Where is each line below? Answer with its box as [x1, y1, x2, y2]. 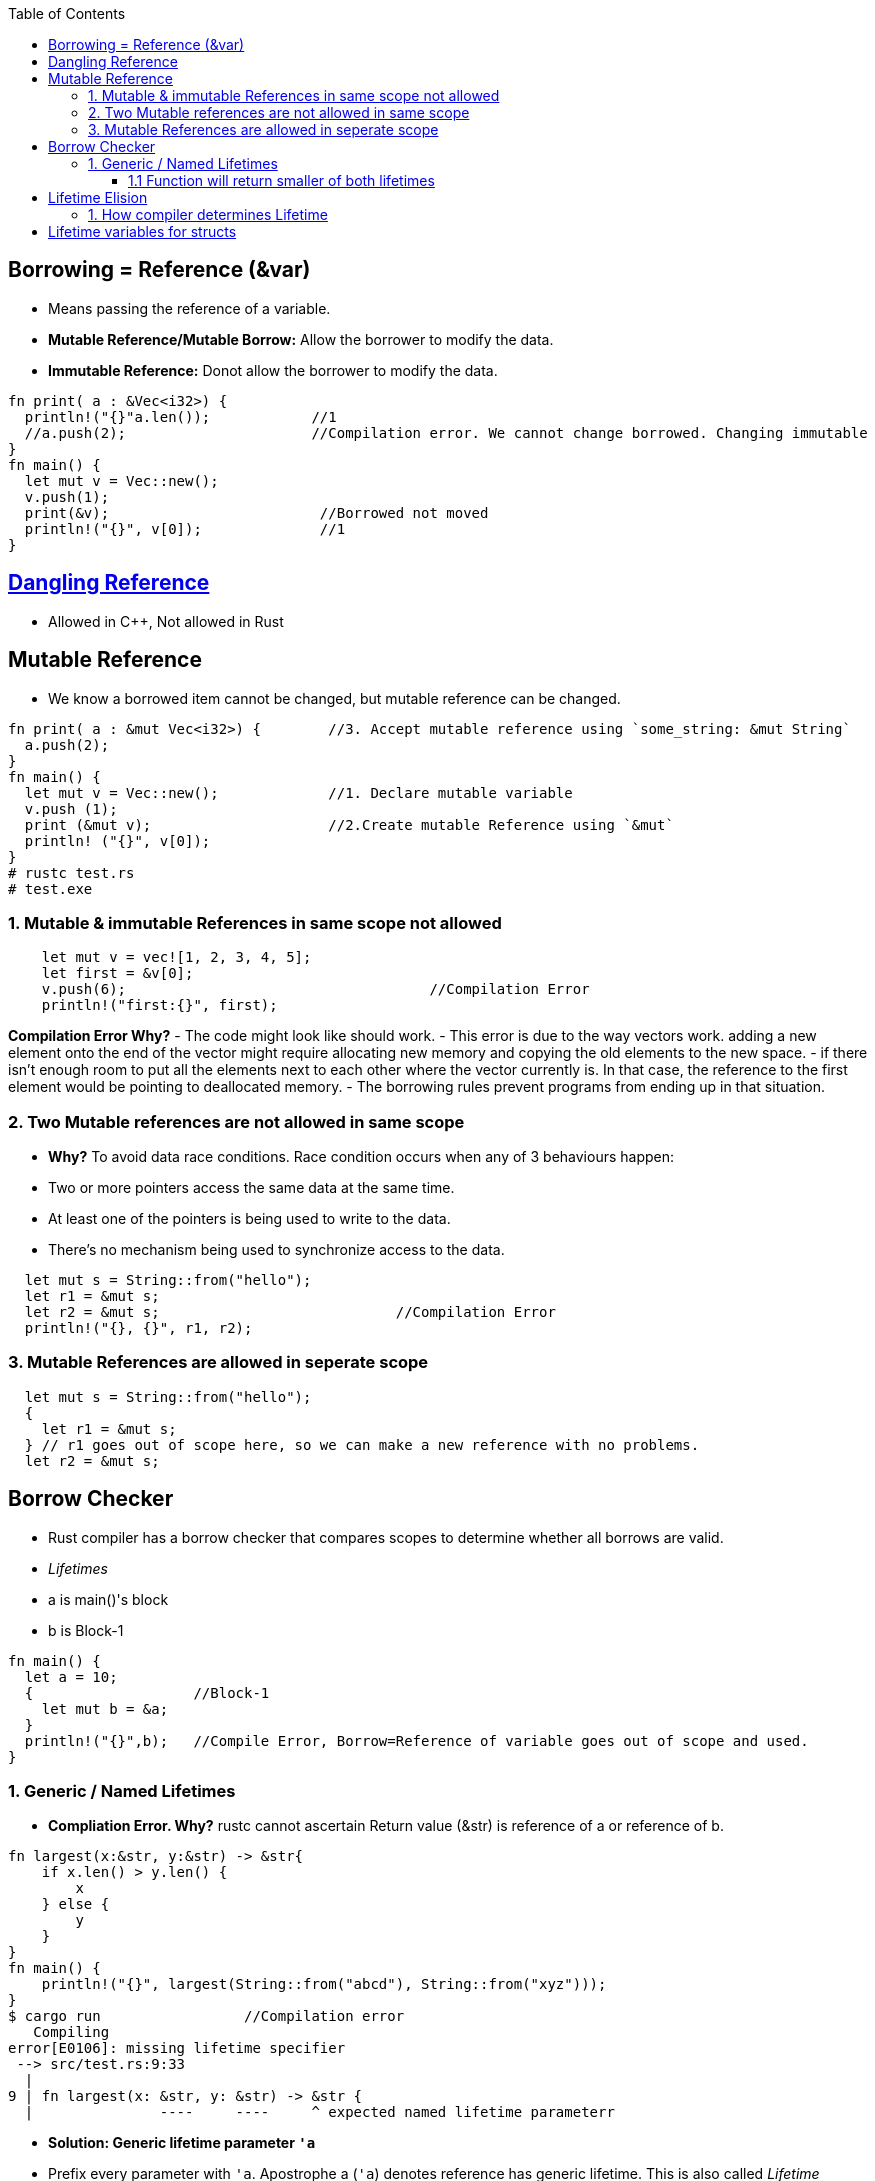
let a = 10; [24, 1668, 118, 1685]
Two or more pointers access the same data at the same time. [48, 1179, 455, 1197]
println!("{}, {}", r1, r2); [24, 1320, 253, 1337]
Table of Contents [8, 5, 126, 22]
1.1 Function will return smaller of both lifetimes [128, 172, 435, 189]
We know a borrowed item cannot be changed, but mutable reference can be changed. [48, 689, 621, 707]
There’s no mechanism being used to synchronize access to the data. [48, 1241, 505, 1259]
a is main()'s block [48, 1590, 169, 1608]
